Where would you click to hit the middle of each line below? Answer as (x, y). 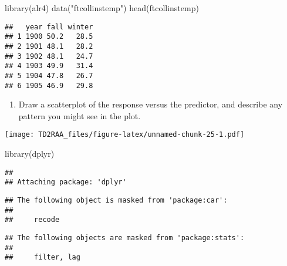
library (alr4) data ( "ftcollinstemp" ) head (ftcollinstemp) (102, 8)
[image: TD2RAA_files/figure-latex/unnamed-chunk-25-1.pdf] (125, 135)
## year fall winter (49, 27)
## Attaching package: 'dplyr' (66, 182)
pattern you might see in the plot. (80, 115)
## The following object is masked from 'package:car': (116, 200)
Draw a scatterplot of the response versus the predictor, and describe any (151, 104)
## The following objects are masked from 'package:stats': (125, 238)
